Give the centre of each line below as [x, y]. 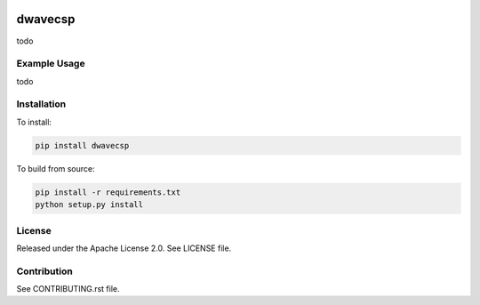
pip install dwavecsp [82, 145]
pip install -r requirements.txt [108, 192]
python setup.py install [89, 205]
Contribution [44, 271]
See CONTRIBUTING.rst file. [68, 289]
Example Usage [51, 64]
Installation [41, 104]
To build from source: [56, 168]
